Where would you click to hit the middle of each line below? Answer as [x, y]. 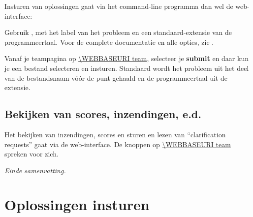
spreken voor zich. [32, 154]
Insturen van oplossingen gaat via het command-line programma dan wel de [119, 6]
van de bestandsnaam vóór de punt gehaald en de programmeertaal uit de [116, 77]
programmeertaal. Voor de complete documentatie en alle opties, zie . [109, 42]
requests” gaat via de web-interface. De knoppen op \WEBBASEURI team [118, 144]
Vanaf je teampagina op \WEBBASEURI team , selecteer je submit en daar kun [126, 58]
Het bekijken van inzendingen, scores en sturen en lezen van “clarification [115, 134]
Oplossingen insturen [77, 204]
